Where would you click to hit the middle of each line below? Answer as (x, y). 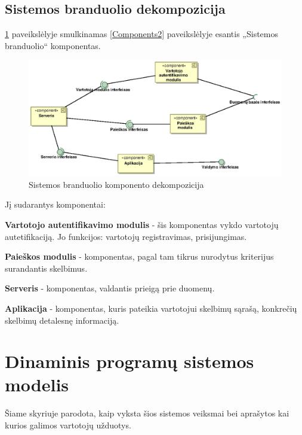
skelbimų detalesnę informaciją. (62, 320)
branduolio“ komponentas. (53, 45)
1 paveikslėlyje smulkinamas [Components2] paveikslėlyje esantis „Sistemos (141, 34)
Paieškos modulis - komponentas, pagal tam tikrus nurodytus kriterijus (139, 256)
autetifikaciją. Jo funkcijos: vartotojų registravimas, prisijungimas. (126, 236)
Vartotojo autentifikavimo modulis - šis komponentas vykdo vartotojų (142, 224)
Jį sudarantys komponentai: (55, 204)
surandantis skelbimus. (46, 268)
